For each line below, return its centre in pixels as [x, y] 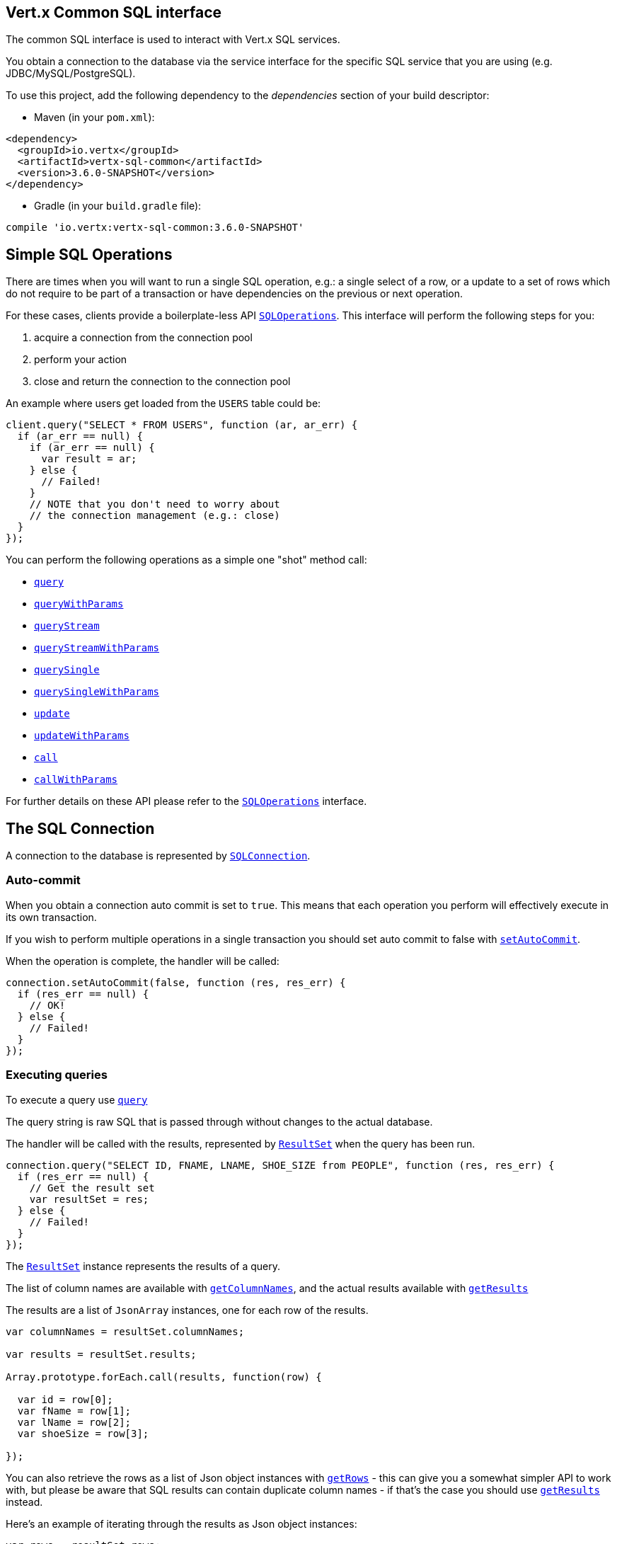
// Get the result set [92, 1188]
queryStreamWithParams [97, 648]
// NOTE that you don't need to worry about [155, 504]
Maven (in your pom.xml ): [94, 118]
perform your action [81, 360]
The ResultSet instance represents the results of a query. [143, 1266]
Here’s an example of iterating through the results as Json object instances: [181, 1523]
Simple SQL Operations [89, 254]
